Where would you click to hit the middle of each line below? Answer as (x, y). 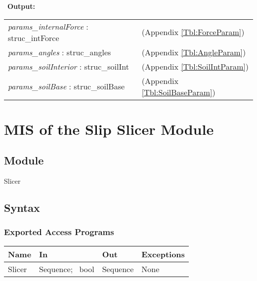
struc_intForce (34, 38)
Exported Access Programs (59, 232)
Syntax (22, 208)
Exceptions (163, 254)
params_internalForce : (48, 26)
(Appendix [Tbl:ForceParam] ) (193, 32)
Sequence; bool (67, 269)
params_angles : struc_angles (60, 52)
